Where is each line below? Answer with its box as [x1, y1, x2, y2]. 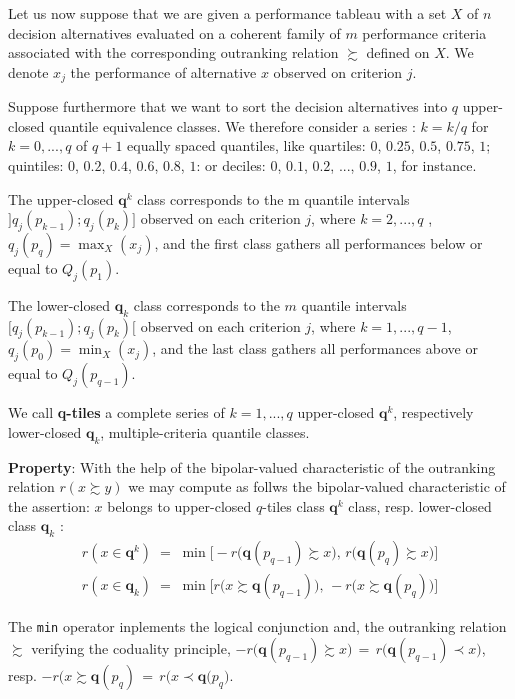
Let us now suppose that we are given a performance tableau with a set [8, 3, 447, 23]
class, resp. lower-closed [348, 495, 492, 516]
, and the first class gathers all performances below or [154, 233, 483, 253]
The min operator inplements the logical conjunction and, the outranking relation [8, 616, 507, 637]
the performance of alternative [70, 61, 257, 82]
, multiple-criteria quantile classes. [100, 421, 310, 442]
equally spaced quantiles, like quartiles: [127, 135, 366, 156]
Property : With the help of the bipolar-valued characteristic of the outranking [8, 456, 496, 477]
